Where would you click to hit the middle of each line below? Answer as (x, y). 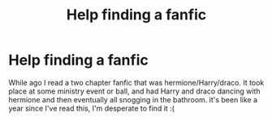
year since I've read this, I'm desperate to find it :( (91, 108)
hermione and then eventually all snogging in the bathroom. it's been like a (133, 99)
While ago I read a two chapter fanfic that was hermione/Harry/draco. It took (136, 82)
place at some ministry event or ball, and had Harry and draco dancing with (135, 91)
